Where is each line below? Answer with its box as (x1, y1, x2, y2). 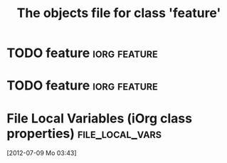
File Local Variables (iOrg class (6, 110, 193, 126)
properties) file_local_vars (6, 125, 162, 142)
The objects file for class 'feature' (16, 5, 221, 21)
